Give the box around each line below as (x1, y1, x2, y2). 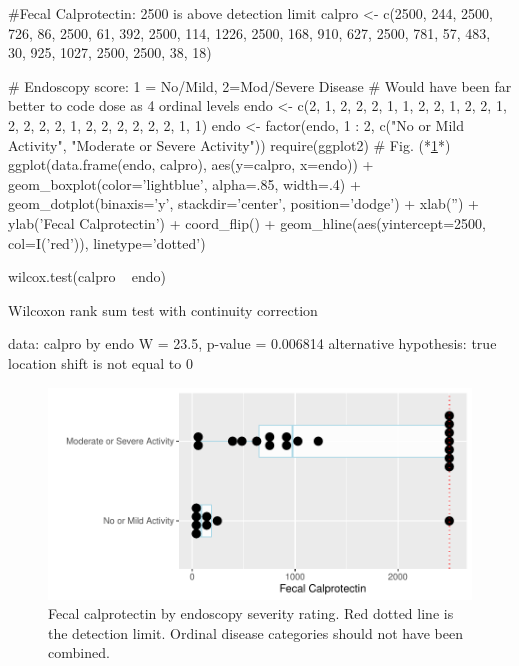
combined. (48, 642, 110, 663)
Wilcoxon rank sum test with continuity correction (8, 299, 318, 320)
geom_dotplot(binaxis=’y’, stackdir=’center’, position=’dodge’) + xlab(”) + (8, 193, 479, 214)
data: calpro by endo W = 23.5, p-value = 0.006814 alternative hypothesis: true (8, 333, 497, 354)
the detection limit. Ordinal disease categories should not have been (48, 622, 463, 643)
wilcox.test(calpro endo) (8, 266, 167, 287)
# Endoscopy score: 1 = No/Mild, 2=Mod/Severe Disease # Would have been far (8, 75, 512, 96)
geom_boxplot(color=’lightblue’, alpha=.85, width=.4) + (8, 173, 361, 194)
